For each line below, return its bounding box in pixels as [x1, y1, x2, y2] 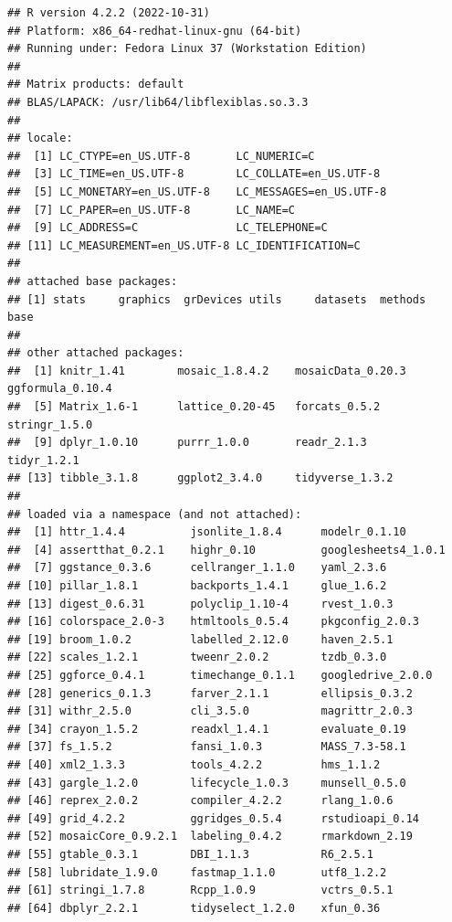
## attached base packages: [7, 274, 178, 288]
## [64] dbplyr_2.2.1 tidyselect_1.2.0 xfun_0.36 [7, 901, 381, 915]
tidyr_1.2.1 [7, 453, 79, 467]
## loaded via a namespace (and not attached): [7, 507, 302, 521]
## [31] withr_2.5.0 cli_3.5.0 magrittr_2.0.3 [7, 705, 413, 718]
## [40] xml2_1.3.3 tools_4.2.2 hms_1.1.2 [7, 758, 381, 771]
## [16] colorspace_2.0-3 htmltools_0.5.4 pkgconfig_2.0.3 [7, 615, 420, 629]
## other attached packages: [7, 346, 184, 360]
